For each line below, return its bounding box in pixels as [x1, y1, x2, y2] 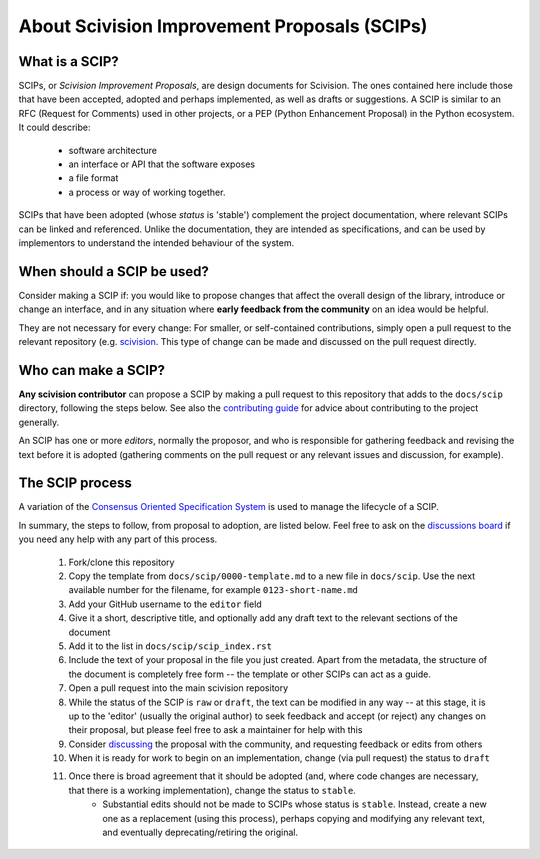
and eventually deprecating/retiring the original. [102, 826, 299, 839]
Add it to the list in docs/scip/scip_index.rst [68, 640, 272, 652]
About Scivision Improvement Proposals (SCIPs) [18, 15, 428, 37]
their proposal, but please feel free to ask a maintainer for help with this [68, 724, 363, 736]
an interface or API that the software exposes [68, 158, 255, 170]
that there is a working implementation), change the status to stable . [68, 784, 357, 796]
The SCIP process [18, 475, 132, 492]
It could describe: [18, 121, 91, 134]
